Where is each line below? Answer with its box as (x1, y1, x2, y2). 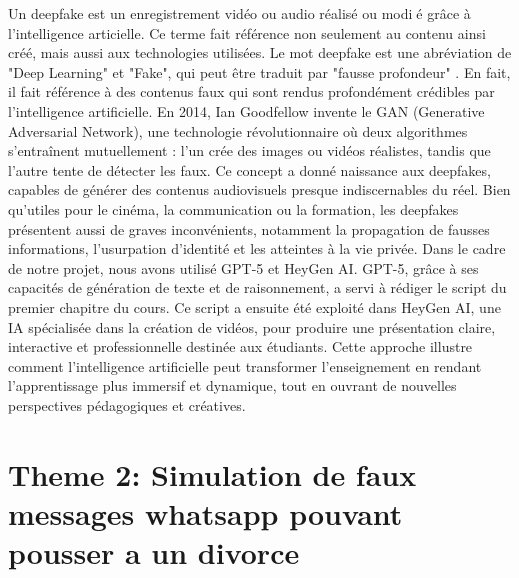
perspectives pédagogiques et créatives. (8, 394, 246, 415)
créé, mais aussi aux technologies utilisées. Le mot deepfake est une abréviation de (8, 42, 512, 63)
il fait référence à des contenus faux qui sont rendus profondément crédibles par (8, 81, 495, 102)
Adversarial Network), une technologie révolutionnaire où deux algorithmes (8, 120, 468, 141)
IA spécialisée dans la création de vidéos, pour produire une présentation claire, (8, 316, 496, 337)
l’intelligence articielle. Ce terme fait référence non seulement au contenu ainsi (8, 22, 486, 43)
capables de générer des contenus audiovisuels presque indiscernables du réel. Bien (8, 179, 511, 200)
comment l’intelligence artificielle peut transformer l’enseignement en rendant (8, 355, 482, 376)
